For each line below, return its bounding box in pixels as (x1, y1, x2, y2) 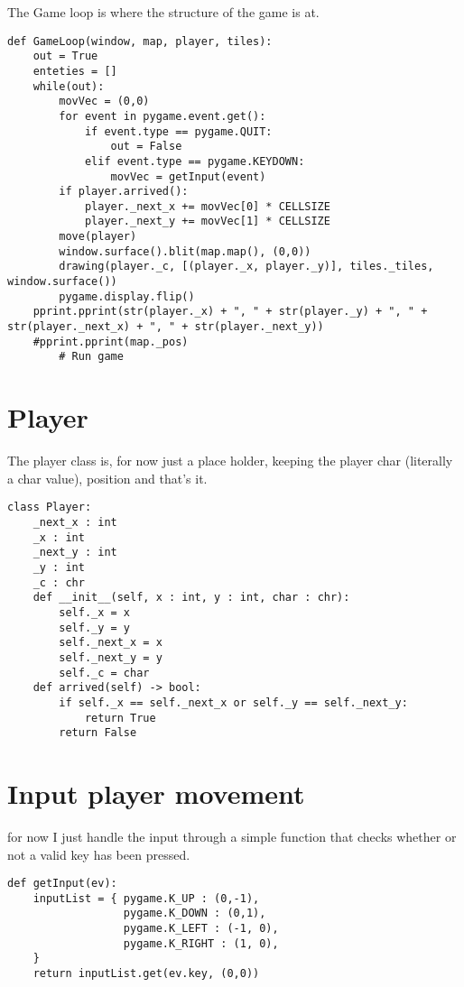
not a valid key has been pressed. (7, 844, 190, 863)
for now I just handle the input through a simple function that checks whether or (7, 826, 457, 845)
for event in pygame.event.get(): (59, 109, 266, 123)
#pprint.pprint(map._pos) (32, 335, 189, 348)
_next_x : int (32, 516, 117, 529)
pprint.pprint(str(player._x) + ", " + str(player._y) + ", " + (32, 305, 428, 318)
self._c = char (59, 666, 150, 679)
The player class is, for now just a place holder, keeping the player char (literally (7, 451, 453, 470)
